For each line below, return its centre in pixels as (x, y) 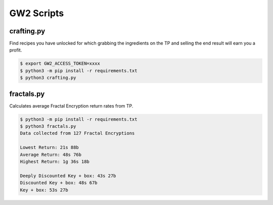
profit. (16, 50)
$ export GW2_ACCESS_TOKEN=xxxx (60, 64)
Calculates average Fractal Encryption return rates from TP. (71, 106)
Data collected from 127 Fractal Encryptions (77, 133)
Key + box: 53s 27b (44, 190)
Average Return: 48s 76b (51, 155)
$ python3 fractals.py (48, 126)
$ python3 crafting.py (48, 78)
